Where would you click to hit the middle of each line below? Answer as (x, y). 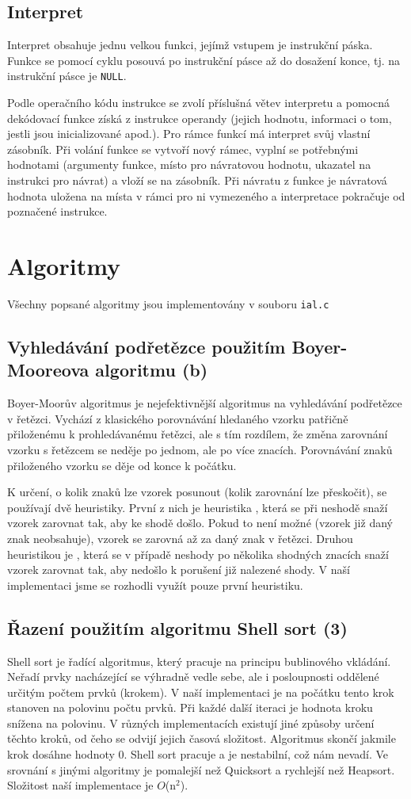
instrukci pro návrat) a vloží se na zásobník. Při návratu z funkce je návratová (197, 180)
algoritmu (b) (152, 370)
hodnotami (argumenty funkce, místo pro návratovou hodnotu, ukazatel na (189, 164)
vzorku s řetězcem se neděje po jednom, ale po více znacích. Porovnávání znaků (200, 449)
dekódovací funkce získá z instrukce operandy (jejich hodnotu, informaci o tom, (200, 118)
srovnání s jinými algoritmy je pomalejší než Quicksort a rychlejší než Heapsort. (201, 769)
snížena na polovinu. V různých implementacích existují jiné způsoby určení (191, 723)
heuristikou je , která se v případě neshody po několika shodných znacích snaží (198, 554)
